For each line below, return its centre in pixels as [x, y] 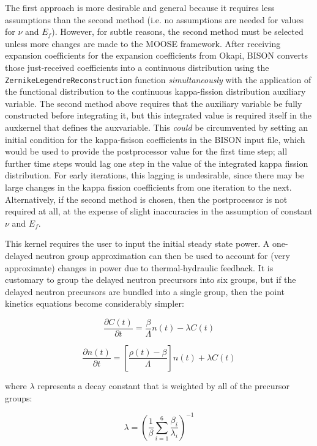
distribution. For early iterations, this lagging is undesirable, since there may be [155, 175]
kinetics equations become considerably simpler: [95, 303]
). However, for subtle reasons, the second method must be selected [177, 31]
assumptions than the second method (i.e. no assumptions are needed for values [154, 19]
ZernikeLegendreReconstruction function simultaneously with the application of [158, 79]
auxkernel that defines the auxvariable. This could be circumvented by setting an [157, 127]
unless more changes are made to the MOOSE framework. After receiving [143, 43]
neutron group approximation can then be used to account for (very [163, 255]
